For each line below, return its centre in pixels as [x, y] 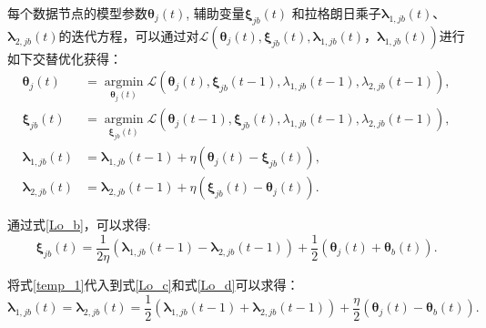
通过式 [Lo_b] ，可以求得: [79, 225]
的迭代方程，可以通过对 [129, 35]
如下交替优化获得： [65, 58]
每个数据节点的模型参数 [77, 13]
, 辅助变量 [215, 13]
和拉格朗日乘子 [336, 13]
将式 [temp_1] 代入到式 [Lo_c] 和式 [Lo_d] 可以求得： [153, 285]
